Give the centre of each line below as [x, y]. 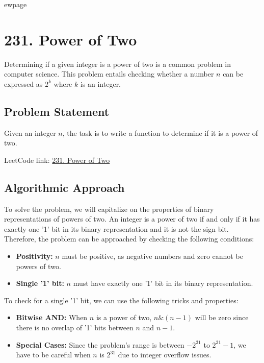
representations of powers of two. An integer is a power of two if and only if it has [132, 219]
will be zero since [222, 317]
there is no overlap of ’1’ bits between [75, 328]
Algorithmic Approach [64, 187]
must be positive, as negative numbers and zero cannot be [152, 256]
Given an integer [30, 132]
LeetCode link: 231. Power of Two [57, 160]
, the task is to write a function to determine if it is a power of [160, 132]
